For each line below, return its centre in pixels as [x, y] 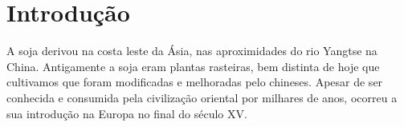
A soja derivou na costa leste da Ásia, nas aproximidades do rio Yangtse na [192, 51]
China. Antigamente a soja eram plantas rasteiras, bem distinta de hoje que [193, 66]
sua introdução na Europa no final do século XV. [127, 113]
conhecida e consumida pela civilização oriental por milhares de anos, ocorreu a [202, 97]
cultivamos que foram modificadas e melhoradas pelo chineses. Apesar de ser [195, 82]
